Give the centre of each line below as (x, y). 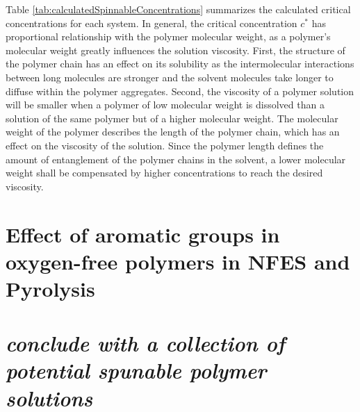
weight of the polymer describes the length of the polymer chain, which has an (173, 132)
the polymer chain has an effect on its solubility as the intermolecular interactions (180, 64)
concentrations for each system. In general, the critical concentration (152, 23)
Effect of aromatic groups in (143, 234)
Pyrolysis (50, 288)
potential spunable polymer (136, 370)
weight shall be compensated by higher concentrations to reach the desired (164, 173)
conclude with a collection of (146, 343)
